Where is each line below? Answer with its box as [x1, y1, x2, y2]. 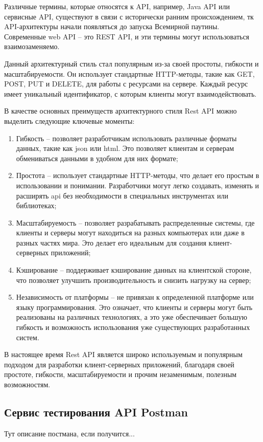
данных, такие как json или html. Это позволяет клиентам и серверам [16, 143, 234, 153]
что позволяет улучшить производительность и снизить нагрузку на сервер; [16, 274, 251, 285]
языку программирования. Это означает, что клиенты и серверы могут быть [16, 301, 253, 312]
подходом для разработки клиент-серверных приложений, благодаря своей [4, 359, 234, 369]
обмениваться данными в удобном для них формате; [16, 152, 178, 163]
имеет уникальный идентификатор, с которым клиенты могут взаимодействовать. [4, 88, 257, 99]
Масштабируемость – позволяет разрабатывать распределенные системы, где [16, 217, 255, 228]
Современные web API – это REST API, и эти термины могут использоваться [4, 31, 250, 41]
